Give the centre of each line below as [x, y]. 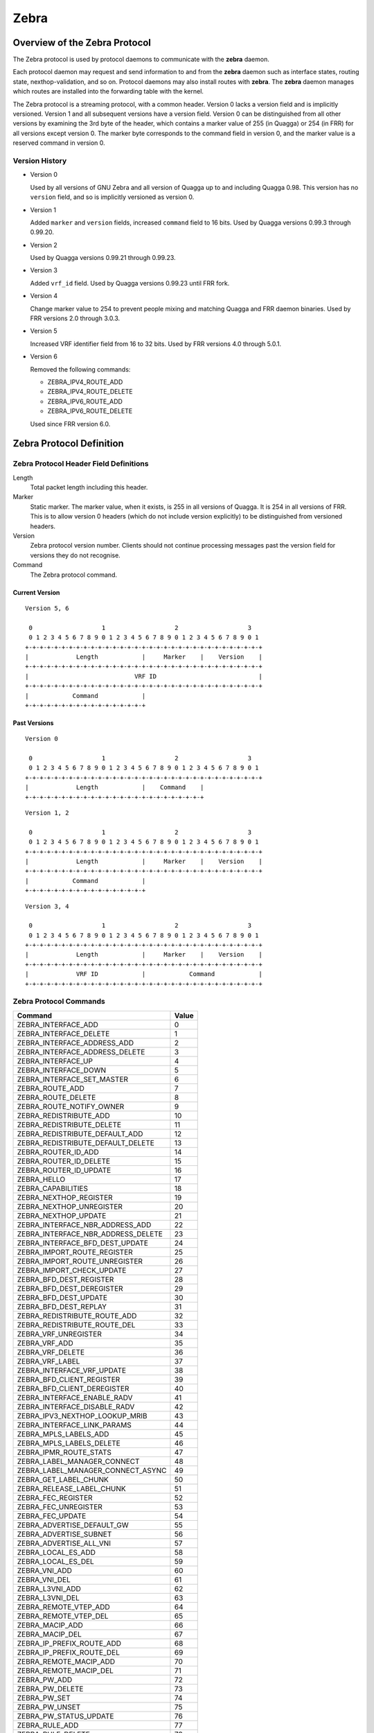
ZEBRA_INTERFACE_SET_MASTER [72, 1079]
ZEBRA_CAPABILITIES [52, 1188]
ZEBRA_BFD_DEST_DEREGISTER [70, 1288]
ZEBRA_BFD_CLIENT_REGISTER [69, 1379]
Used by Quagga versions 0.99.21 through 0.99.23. [103, 258]
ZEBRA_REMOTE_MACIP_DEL [65, 1671]
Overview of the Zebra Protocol [82, 43]
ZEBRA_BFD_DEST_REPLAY [62, 1307]
